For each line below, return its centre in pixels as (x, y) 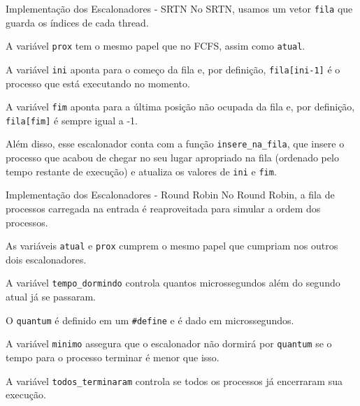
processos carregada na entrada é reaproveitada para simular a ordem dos (163, 208)
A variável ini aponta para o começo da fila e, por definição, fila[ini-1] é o (173, 69)
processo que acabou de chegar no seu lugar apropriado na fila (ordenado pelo (172, 158)
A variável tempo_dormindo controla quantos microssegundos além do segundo (173, 283)
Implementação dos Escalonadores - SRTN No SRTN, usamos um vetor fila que (179, 8)
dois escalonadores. (46, 259)
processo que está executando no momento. (98, 83)
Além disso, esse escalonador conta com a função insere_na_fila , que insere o (175, 144)
